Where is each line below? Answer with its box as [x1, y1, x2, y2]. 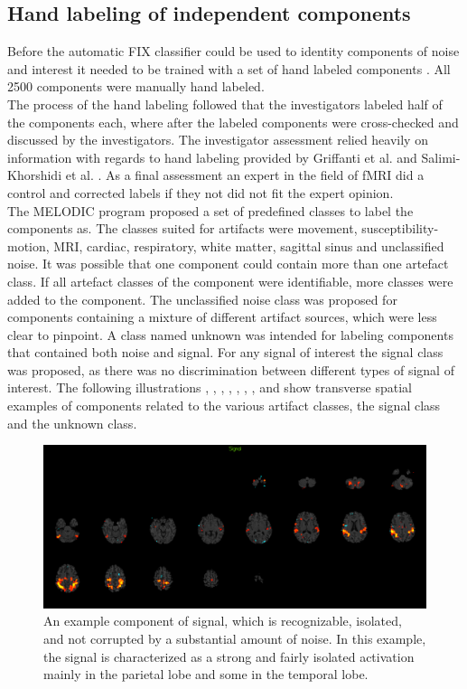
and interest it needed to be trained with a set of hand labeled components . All [7, 59, 451, 78]
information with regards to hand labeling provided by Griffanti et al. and [7, 147, 417, 166]
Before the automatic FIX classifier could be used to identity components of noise [7, 42, 460, 61]
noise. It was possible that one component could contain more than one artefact [7, 254, 449, 273]
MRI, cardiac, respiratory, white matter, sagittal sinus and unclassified [53, 236, 444, 255]
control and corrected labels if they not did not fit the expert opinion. [7, 183, 394, 202]
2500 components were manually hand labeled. [7, 77, 265, 96]
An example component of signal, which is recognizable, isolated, [43, 611, 402, 630]
